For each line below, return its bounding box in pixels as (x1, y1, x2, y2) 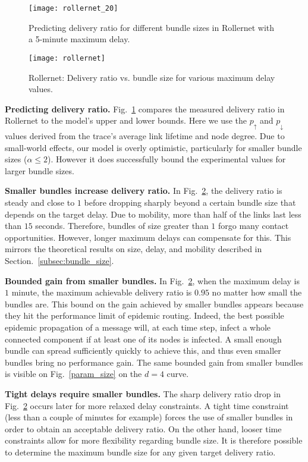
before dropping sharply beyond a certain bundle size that (84, 196, 296, 209)
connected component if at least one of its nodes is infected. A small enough (5, 332, 282, 345)
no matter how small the (212, 286, 302, 298)
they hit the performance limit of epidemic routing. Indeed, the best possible (5, 309, 284, 322)
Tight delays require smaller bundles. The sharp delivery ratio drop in (5, 387, 281, 400)
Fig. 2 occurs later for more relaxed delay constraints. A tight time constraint (5, 399, 289, 411)
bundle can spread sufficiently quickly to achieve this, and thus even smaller (5, 344, 281, 357)
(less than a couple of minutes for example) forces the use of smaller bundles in (5, 411, 293, 423)
